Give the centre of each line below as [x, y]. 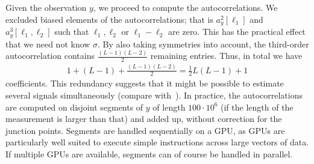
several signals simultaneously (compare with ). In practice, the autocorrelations [154, 95]
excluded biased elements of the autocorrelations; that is [109, 19]
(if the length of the [257, 107]
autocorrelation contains [50, 56]
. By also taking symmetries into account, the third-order [203, 44]
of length [169, 107]
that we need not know [48, 44]
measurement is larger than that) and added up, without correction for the [144, 119]
